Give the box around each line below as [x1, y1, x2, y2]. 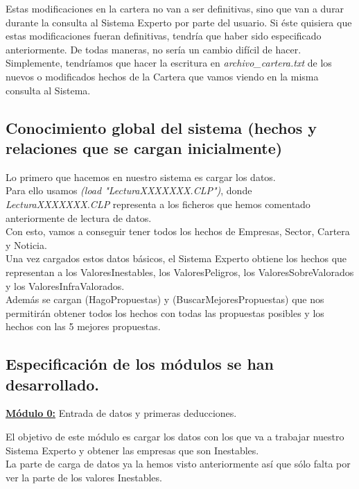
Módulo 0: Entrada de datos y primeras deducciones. [6, 406, 237, 420]
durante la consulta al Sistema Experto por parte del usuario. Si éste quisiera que [6, 15, 352, 29]
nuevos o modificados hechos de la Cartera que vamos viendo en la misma [6, 69, 319, 83]
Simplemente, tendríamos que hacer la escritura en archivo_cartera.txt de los [6, 55, 332, 70]
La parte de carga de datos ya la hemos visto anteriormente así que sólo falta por [6, 456, 351, 471]
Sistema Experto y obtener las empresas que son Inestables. [6, 443, 259, 457]
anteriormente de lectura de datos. [6, 210, 152, 225]
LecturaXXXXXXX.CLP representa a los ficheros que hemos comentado [6, 196, 310, 211]
